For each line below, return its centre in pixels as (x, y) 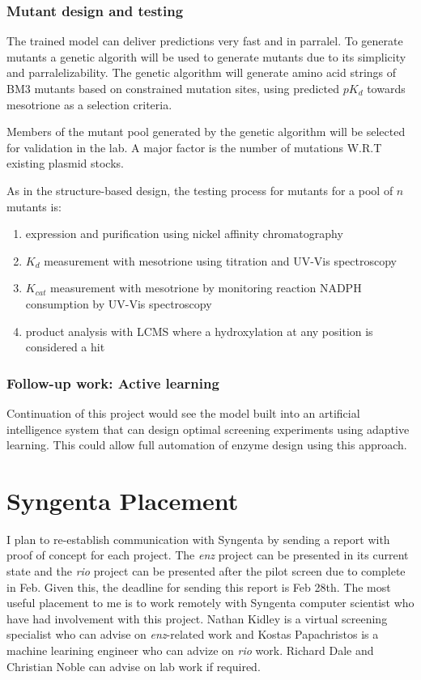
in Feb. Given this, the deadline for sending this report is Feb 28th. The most (199, 586)
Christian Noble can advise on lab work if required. (134, 666)
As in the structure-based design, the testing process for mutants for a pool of (200, 190)
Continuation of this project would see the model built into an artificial (183, 412)
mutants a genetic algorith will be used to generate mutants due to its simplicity (206, 56)
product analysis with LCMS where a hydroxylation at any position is (199, 331)
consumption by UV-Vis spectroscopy (119, 303)
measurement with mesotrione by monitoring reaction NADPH (206, 288)
